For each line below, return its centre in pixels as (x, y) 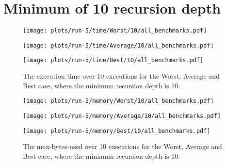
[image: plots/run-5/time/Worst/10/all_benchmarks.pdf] (115, 31)
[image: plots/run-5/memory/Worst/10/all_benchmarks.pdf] (118, 101)
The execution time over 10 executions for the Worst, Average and (121, 76)
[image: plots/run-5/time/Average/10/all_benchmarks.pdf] (118, 45)
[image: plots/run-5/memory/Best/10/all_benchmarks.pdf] (117, 131)
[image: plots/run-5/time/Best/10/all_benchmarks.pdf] (113, 60)
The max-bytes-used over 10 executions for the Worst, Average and (122, 146)
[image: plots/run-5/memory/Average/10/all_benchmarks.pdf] (122, 116)
